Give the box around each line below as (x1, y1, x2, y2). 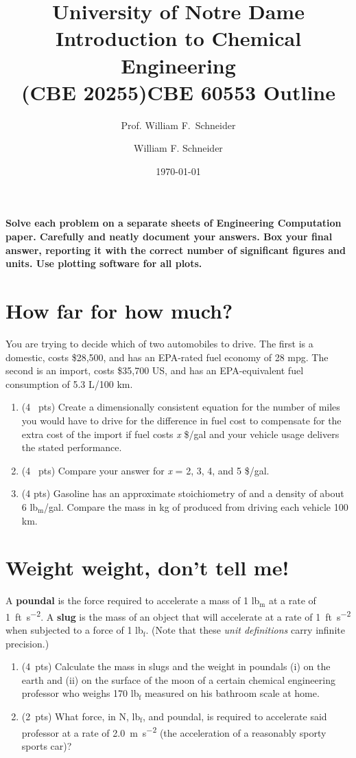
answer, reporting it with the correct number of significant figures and (5, 242, 346, 257)
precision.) (5, 636, 49, 650)
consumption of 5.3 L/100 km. (5, 376, 133, 391)
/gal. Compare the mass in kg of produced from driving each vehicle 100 (44, 499, 348, 514)
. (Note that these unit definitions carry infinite (145, 623, 345, 637)
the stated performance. (21, 440, 122, 455)
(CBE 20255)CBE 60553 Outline (21, 78, 335, 106)
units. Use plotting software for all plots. (5, 256, 202, 271)
